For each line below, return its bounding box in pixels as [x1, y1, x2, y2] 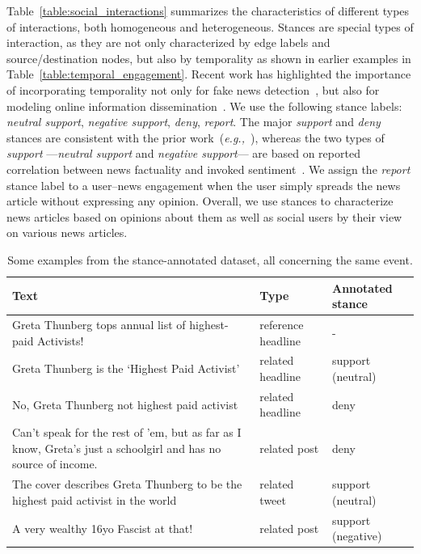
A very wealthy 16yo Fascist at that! [12, 519, 193, 536]
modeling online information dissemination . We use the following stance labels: [6, 97, 402, 114]
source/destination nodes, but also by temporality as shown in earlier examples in [6, 49, 411, 66]
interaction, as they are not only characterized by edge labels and [6, 34, 330, 51]
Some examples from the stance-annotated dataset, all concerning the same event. [7, 251, 413, 268]
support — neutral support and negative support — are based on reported [6, 145, 360, 162]
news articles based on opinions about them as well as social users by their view [6, 208, 402, 225]
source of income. [12, 455, 98, 472]
